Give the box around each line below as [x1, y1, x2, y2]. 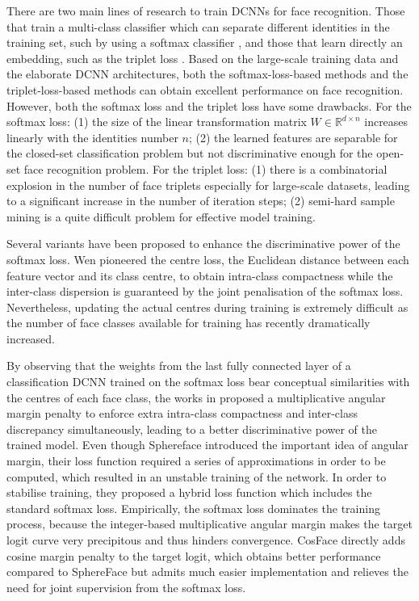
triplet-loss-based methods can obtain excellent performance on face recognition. [6, 81, 404, 98]
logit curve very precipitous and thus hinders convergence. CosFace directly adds [6, 532, 405, 548]
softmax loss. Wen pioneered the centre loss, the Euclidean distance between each [6, 250, 409, 267]
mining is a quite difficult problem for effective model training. [6, 208, 316, 225]
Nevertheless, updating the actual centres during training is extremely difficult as [6, 298, 409, 315]
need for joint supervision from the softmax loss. [6, 578, 246, 595]
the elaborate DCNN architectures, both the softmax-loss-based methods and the [6, 65, 409, 82]
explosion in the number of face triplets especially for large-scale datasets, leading [6, 176, 410, 193]
